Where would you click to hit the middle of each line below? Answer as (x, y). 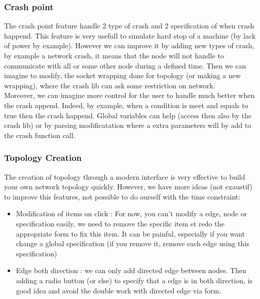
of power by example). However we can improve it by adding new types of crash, (129, 45)
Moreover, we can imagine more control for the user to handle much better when (129, 95)
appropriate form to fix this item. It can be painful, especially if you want (131, 233)
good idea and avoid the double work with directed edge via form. (118, 290)
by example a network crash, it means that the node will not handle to (114, 55)
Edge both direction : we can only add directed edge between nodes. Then (131, 270)
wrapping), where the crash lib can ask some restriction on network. (110, 85)
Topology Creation (43, 158)
